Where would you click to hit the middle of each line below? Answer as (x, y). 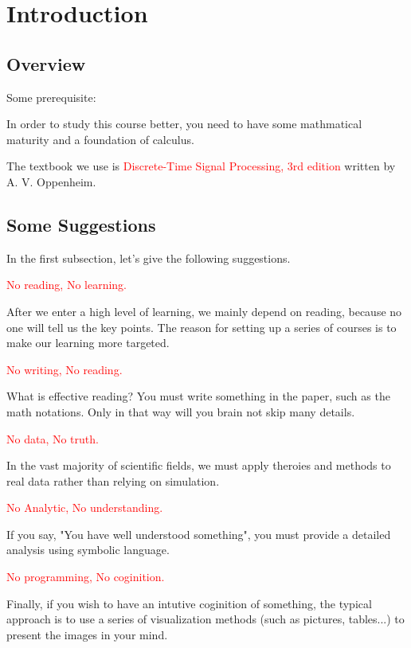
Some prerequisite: (51, 97)
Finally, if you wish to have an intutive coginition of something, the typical (189, 603)
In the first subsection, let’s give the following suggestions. (149, 258)
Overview (46, 63)
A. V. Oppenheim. (51, 181)
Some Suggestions (81, 224)
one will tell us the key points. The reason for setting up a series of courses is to (202, 327)
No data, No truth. (53, 438)
